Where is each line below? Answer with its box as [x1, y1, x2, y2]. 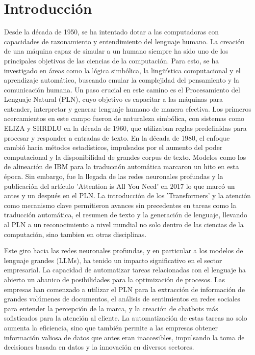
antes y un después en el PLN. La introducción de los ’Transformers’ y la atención [4, 190, 251, 201]
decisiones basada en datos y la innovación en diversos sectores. [4, 342, 194, 352]
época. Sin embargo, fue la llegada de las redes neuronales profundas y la [4, 171, 223, 181]
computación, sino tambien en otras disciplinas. [4, 229, 147, 239]
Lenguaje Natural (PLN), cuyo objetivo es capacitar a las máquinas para [4, 94, 223, 104]
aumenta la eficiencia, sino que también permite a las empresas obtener [4, 322, 218, 332]
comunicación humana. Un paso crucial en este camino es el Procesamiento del [4, 84, 240, 94]
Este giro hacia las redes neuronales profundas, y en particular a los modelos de [4, 245, 243, 256]
